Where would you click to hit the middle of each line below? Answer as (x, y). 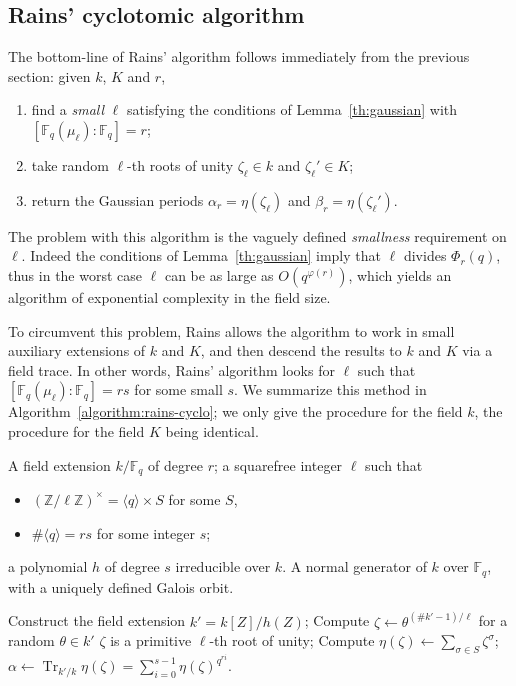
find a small (68, 109)
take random (70, 164)
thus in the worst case (75, 274)
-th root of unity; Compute (292, 640)
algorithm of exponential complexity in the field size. (169, 296)
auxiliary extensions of (77, 350)
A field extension (59, 464)
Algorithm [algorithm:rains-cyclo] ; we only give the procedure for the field (235, 411)
